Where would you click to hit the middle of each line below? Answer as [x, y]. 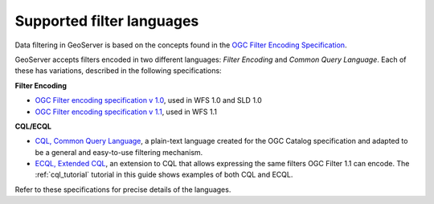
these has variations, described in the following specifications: [118, 71]
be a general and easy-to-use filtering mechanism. [119, 152]
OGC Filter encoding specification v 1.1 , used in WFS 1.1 [126, 112]
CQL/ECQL [33, 126]
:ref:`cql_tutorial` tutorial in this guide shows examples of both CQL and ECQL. [164, 175]
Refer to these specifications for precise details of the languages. [123, 190]
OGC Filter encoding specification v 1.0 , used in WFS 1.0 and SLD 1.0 [149, 100]
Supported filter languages [107, 21]
